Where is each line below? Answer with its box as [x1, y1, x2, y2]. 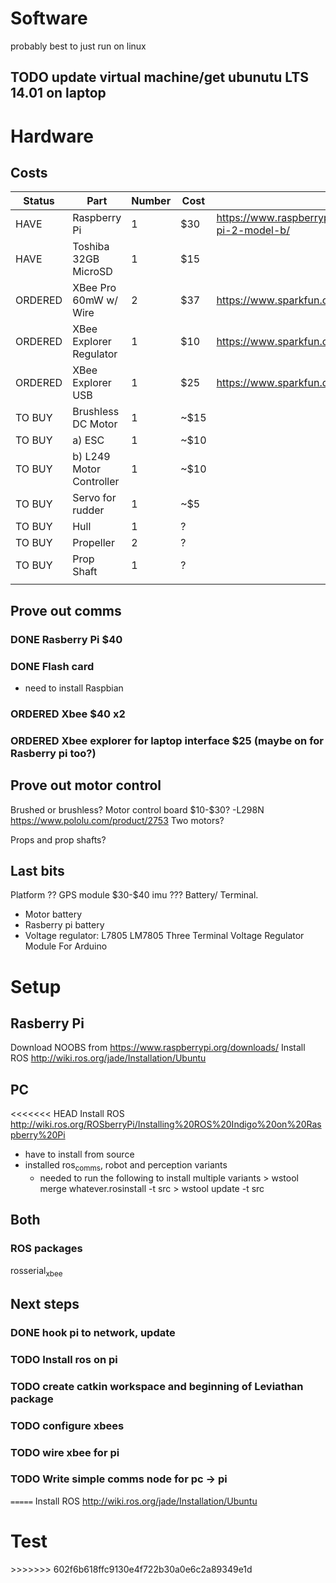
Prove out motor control [10, 777, 162, 794]
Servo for [72, 491, 117, 505]
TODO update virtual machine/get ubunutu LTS [10, 69, 309, 86]
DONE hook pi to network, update [10, 1325, 176, 1339]
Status [23, 194, 55, 208]
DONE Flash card [10, 659, 95, 673]
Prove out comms [10, 602, 122, 619]
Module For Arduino [24, 940, 108, 952]
